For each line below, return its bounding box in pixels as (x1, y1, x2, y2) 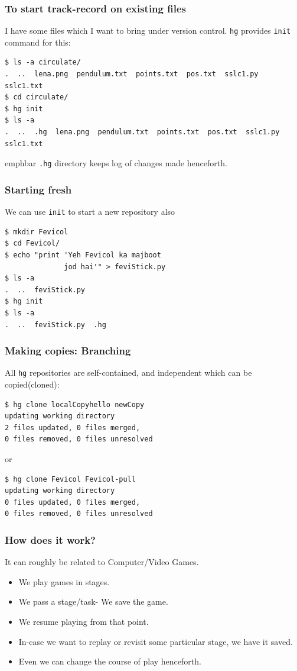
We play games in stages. (18, 575, 110, 588)
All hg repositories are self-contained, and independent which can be (5, 366, 252, 379)
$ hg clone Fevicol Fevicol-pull (5, 475, 136, 483)
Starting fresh (5, 182, 72, 196)
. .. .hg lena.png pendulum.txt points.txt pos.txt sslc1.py (5, 128, 280, 137)
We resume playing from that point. (18, 615, 149, 627)
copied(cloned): (5, 378, 60, 390)
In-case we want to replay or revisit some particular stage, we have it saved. (18, 635, 293, 647)
